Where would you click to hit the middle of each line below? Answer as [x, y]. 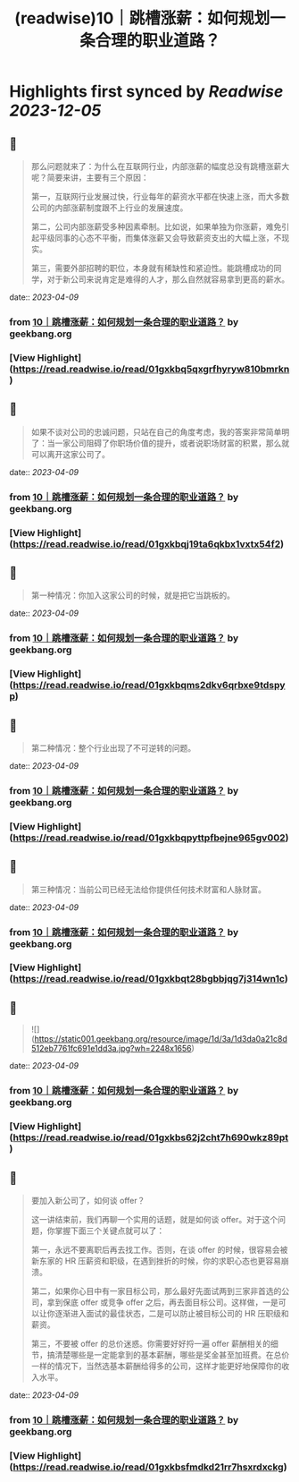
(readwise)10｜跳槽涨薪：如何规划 [142, 18]
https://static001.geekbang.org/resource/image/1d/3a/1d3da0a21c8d [161, 1039]
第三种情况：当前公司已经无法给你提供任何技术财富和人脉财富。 [148, 889]
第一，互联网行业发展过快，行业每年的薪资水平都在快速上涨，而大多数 [160, 196]
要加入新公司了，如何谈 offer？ [88, 1200]
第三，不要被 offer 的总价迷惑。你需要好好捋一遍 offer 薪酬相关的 [151, 1343]
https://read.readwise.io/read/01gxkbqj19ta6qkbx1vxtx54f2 [147, 544]
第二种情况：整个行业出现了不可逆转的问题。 [113, 747]
